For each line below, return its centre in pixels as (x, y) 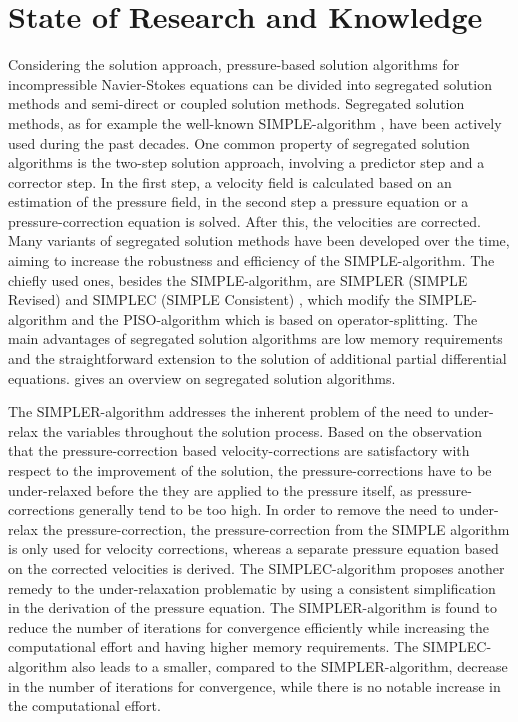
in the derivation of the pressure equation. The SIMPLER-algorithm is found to (252, 607)
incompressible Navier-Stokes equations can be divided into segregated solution (250, 83)
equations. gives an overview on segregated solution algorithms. (202, 377)
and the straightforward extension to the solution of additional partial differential (257, 358)
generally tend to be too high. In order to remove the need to (266, 509)
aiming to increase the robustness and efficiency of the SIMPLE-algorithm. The (251, 260)
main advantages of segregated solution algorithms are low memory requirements (255, 338)
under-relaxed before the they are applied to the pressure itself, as (210, 489)
